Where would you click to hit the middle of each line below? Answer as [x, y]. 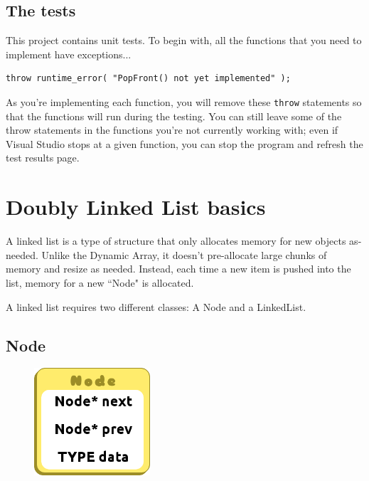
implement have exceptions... [69, 54]
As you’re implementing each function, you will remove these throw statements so [184, 101]
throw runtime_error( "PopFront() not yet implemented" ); [148, 79]
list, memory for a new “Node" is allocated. [100, 282]
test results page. [43, 158]
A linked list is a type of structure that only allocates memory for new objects [176, 241]
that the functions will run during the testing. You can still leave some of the [174, 116]
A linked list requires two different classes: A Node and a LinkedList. [156, 306]
